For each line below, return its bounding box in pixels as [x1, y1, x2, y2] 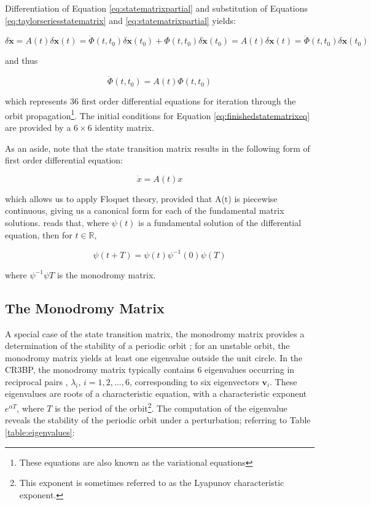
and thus [5, 54, 38, 67]
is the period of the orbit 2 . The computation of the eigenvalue [55, 400, 287, 414]
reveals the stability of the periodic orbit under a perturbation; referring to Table [5, 413, 311, 426]
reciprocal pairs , [5, 375, 68, 388]
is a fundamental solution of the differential [138, 216, 302, 229]
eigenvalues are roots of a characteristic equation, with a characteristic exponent [5, 387, 307, 400]
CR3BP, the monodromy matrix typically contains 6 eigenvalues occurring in [5, 363, 295, 376]
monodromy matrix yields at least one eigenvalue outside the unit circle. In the [5, 351, 303, 364]
